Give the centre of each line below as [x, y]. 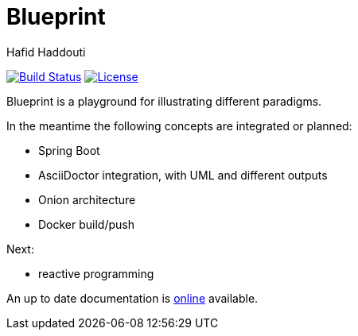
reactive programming [96, 273]
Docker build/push [87, 224]
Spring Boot [69, 150]
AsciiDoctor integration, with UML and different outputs [183, 175]
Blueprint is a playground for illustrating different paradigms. [164, 101]
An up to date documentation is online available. [132, 298]
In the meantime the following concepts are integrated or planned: [179, 126]
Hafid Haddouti [46, 52]
